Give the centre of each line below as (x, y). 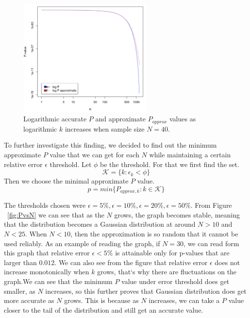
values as (183, 119)
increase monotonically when (47, 272)
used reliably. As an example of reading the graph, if (82, 243)
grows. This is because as (101, 300)
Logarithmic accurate (55, 119)
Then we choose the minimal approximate (66, 181)
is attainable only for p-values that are (172, 253)
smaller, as (20, 291)
